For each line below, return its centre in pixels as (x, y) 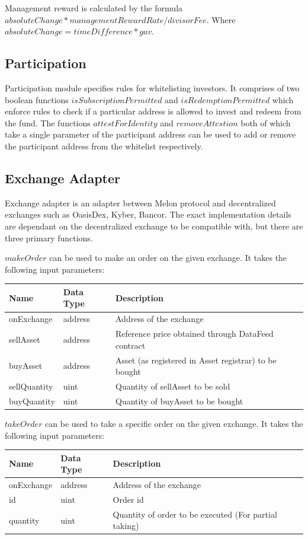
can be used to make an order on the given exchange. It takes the (168, 258)
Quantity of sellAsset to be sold (173, 386)
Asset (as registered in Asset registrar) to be (196, 360)
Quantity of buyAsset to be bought (179, 401)
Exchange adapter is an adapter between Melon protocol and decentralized (140, 202)
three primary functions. (49, 237)
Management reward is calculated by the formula (94, 8)
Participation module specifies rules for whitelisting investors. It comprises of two (152, 87)
